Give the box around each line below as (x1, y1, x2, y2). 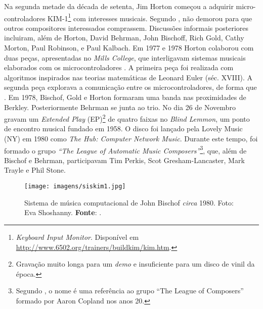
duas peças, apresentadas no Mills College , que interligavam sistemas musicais (4, 52, 246, 63)
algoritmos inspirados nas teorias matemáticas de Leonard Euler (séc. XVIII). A (4, 72, 253, 82)
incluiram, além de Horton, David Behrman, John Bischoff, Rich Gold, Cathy (4, 32, 244, 43)
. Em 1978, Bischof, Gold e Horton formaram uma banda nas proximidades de (4, 92, 246, 102)
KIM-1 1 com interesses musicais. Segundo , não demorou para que (48, 11, 252, 23)
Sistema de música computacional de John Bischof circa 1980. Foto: (24, 197, 234, 208)
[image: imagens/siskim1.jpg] (24, 183, 126, 190)
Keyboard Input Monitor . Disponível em (16, 231, 139, 242)
